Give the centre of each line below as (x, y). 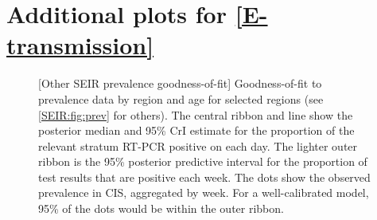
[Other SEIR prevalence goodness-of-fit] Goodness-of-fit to (180, 83)
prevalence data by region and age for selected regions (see (181, 98)
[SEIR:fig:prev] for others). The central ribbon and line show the (196, 114)
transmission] (80, 45)
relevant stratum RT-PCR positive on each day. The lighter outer (198, 145)
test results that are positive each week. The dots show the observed (204, 177)
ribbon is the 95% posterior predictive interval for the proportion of (203, 161)
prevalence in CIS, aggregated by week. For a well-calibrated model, (204, 192)
